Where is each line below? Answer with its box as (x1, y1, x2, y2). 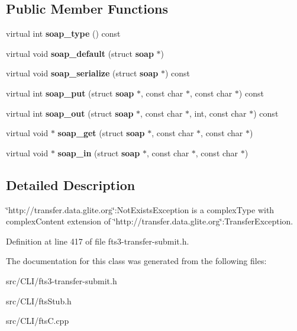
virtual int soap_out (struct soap (6, 107, 134, 119)
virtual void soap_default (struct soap (6, 47, 154, 59)
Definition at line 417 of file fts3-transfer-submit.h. (6, 234, 189, 247)
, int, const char (189, 107, 247, 119)
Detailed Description (6, 175, 135, 194)
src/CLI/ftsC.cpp (6, 314, 69, 327)
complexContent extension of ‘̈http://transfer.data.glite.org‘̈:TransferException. (6, 215, 293, 227)
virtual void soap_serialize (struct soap (6, 67, 159, 79)
